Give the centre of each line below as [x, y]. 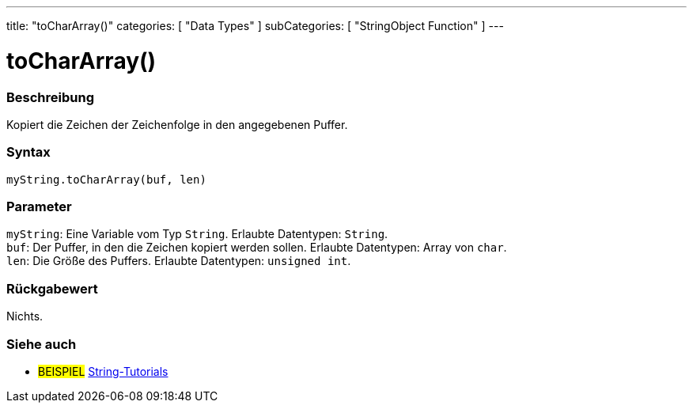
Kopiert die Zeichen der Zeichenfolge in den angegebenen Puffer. [177, 124]
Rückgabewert [52, 288]
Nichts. [25, 316]
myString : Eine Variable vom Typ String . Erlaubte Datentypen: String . [197, 234]
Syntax [28, 152]
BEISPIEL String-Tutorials [103, 371]
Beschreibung [51, 97]
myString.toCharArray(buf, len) [106, 179]
